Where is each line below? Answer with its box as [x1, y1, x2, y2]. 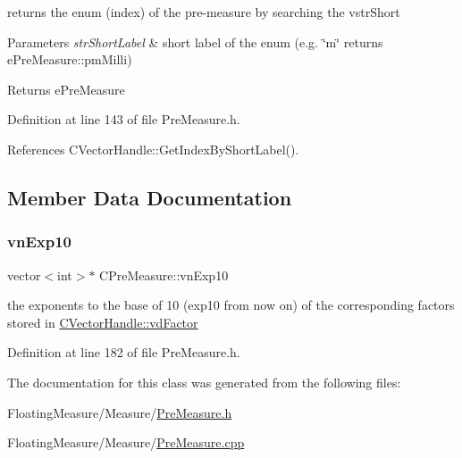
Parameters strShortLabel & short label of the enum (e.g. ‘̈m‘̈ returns [7, 32, 383, 51]
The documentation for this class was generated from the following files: [7, 372, 401, 391]
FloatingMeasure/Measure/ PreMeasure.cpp [7, 433, 245, 452]
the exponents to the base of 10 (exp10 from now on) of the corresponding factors [7, 296, 455, 314]
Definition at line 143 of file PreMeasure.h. [7, 110, 240, 129]
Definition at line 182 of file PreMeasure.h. [7, 343, 240, 362]
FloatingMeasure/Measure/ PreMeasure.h [7, 403, 232, 421]
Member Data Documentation [7, 183, 292, 211]
